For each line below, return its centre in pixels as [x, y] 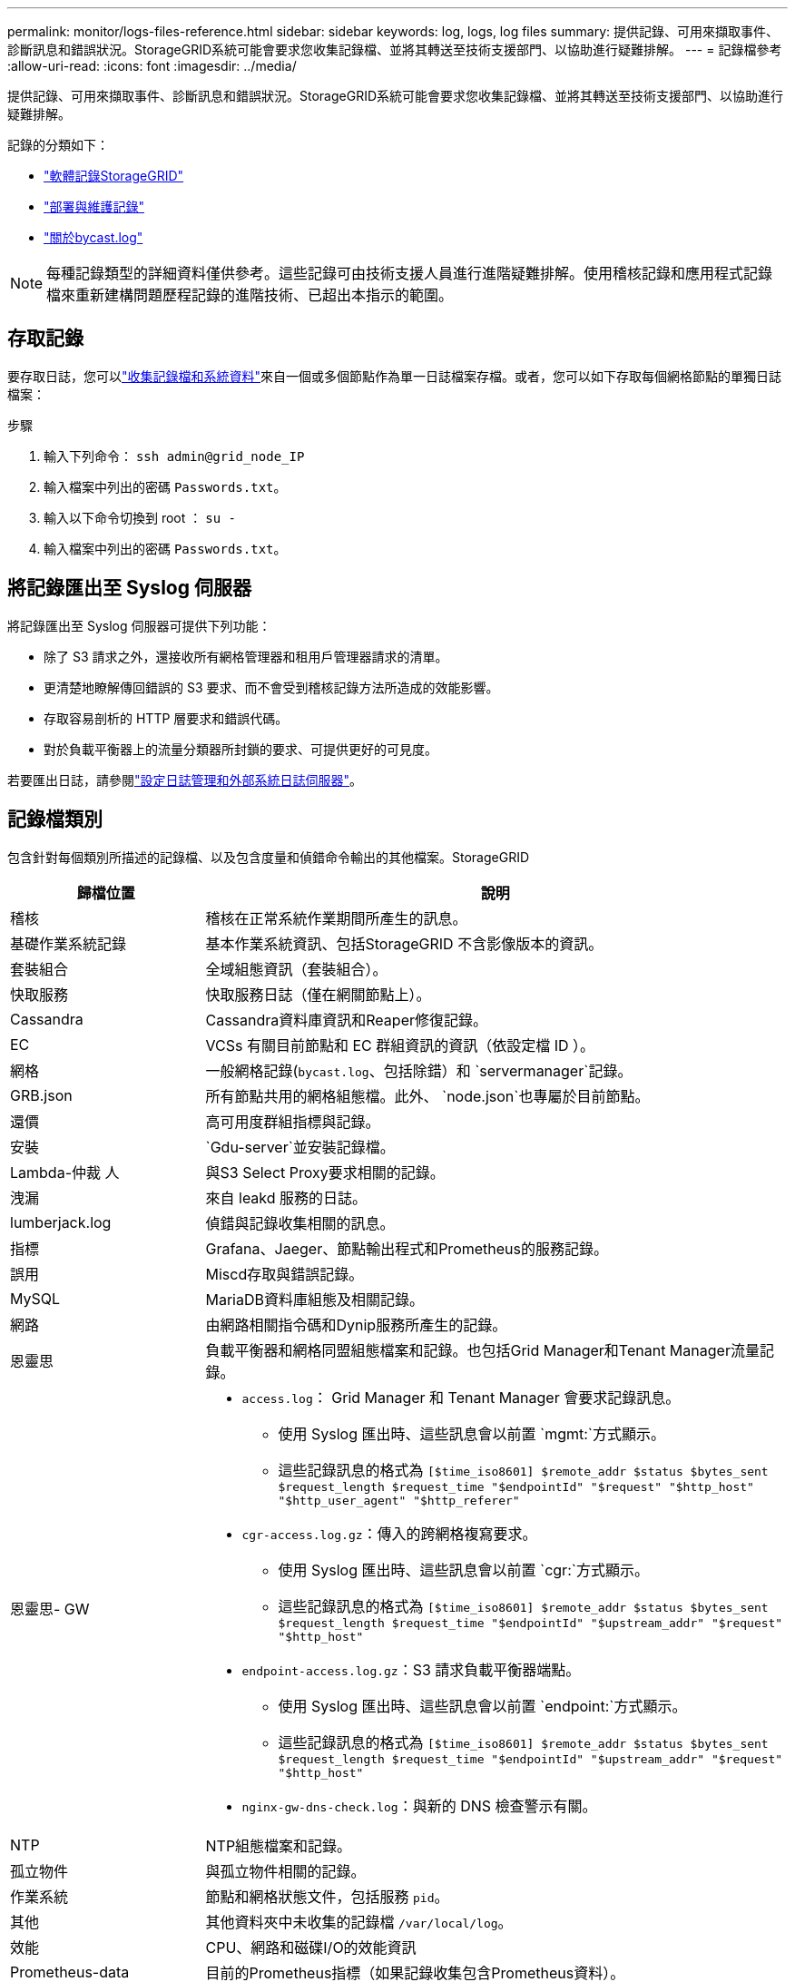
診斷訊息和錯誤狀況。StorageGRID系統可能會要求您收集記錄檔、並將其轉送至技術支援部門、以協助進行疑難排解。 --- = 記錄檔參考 [395, 49]
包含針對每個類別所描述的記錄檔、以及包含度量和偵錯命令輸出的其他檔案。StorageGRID [269, 857]
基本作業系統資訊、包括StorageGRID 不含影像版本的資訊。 [404, 943]
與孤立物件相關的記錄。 [285, 1871]
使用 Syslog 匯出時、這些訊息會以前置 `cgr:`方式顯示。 [463, 1570]
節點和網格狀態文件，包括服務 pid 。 [327, 1896]
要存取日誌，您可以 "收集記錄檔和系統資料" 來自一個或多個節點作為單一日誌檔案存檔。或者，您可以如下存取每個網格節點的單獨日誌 [395, 376]
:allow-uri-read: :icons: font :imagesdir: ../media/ [152, 66]
